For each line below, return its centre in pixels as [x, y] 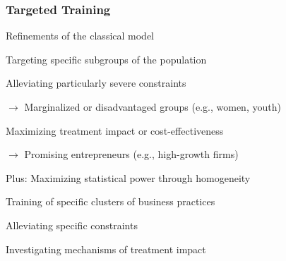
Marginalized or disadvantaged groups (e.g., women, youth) [153, 107]
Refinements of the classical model [80, 36]
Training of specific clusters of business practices [111, 201]
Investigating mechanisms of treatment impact [106, 249]
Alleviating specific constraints [72, 225]
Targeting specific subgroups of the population [106, 59]
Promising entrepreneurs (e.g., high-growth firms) [131, 154]
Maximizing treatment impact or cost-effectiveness [115, 130]
